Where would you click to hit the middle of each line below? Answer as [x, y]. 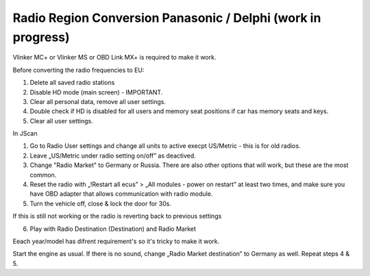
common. [43, 175]
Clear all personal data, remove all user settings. [98, 101]
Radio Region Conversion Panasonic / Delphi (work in [167, 18]
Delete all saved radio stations [72, 83]
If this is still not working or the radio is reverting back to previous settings [117, 216]
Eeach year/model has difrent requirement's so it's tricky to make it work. [116, 241]
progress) [41, 37]
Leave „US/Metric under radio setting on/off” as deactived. [113, 155]
